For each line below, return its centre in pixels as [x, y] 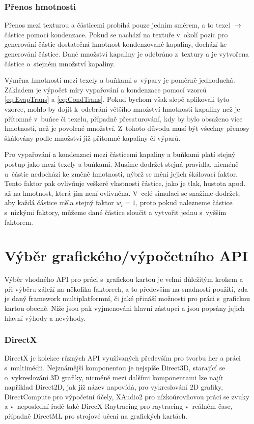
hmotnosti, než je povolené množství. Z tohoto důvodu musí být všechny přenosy [127, 128]
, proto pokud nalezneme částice [184, 202]
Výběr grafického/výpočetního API [126, 256]
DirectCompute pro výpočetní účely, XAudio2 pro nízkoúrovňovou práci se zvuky [127, 396]
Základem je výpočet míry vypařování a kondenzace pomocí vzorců [106, 89]
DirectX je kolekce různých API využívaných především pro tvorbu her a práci [123, 358]
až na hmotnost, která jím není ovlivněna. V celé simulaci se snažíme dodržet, [122, 193]
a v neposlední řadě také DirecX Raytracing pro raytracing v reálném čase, [118, 406]
